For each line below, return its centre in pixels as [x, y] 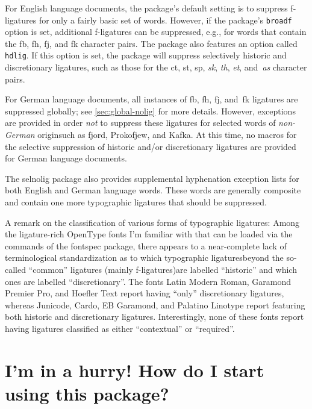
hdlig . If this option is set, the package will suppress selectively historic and [146, 55]
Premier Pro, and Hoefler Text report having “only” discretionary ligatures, [145, 293]
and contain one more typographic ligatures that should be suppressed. [136, 202]
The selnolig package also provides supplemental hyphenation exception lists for [152, 178]
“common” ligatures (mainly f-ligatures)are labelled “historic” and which [163, 269]
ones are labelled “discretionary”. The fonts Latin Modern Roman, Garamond [148, 281]
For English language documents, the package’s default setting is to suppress [146, 8]
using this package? [87, 393]
